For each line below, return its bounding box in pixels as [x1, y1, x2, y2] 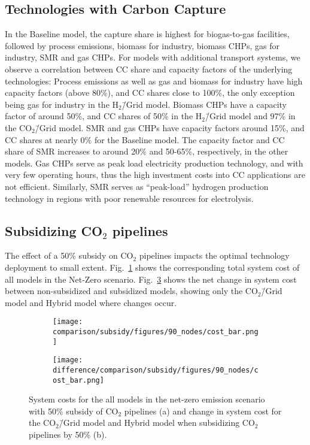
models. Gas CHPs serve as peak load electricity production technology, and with [5, 156, 303, 169]
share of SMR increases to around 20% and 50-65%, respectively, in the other [5, 145, 288, 158]
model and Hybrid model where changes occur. [5, 296, 177, 308]
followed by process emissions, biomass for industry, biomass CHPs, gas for [5, 39, 279, 52]
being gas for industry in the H [5, 98, 119, 110]
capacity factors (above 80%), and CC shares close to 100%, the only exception [5, 86, 295, 99]
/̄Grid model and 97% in [205, 110, 296, 122]
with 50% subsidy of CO [29, 404, 118, 417]
